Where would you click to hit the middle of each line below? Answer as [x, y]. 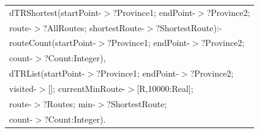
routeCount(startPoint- [53, 43]
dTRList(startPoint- [47, 73]
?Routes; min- [69, 103]
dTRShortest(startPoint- [55, 12]
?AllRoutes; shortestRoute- [94, 27]
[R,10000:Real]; [165, 88]
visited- [23, 88]
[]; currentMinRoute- [87, 88]
